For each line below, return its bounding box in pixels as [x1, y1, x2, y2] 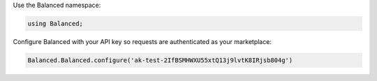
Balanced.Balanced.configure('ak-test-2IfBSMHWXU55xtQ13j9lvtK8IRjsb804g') [27, 56, 293, 64]
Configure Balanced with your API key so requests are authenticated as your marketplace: [13, 37, 272, 45]
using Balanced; [27, 20, 84, 27]
